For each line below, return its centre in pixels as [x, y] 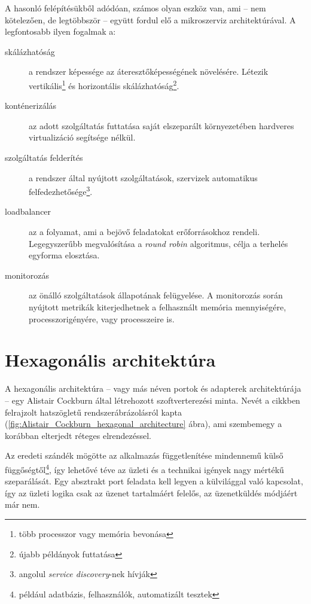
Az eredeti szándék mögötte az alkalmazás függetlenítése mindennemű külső [144, 455]
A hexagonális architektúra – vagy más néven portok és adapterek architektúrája [153, 388]
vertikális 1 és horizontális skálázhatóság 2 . [104, 84]
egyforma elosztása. [64, 255]
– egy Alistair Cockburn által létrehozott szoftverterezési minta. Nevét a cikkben [153, 400]
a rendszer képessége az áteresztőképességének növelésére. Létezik [149, 71]
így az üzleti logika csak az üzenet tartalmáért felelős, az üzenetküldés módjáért [151, 492]
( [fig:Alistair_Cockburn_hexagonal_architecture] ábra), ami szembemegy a [144, 424]
